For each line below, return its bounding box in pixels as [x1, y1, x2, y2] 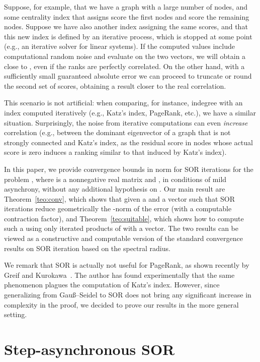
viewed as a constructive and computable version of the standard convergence [4, 233, 243, 244]
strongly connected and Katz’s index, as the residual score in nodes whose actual [4, 137, 253, 147]
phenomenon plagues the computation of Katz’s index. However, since [4, 279, 220, 290]
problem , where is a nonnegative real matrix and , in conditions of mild [4, 173, 227, 184]
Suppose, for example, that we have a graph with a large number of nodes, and [4, 2, 248, 12]
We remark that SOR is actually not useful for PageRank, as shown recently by [4, 260, 249, 270]
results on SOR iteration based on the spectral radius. [4, 243, 170, 253]
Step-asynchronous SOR [4, 339, 175, 359]
